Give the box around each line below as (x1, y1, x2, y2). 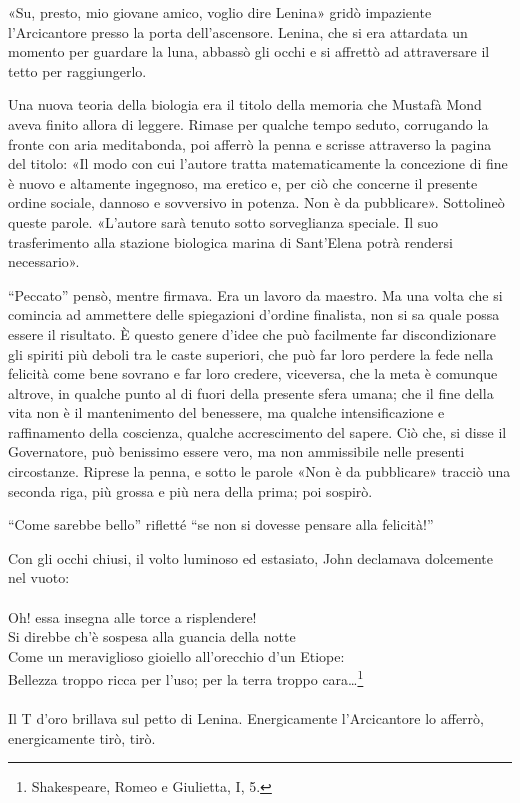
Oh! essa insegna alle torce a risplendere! (8, 606, 257, 627)
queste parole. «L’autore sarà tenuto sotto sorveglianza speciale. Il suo (8, 211, 439, 232)
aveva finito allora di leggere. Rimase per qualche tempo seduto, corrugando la (8, 113, 489, 134)
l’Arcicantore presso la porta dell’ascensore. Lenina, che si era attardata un (8, 21, 468, 42)
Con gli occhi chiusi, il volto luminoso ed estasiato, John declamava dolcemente (8, 547, 494, 568)
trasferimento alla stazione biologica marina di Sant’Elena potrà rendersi (8, 231, 453, 252)
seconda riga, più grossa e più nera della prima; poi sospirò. (8, 480, 373, 501)
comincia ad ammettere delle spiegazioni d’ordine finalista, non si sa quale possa (8, 304, 500, 325)
